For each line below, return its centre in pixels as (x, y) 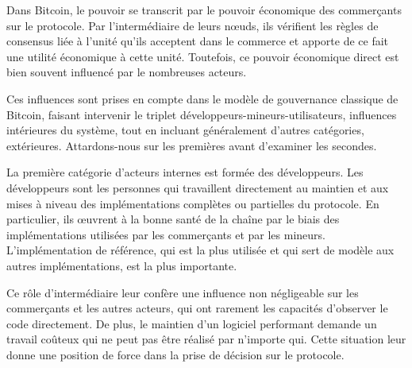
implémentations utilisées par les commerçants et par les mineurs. (166, 234)
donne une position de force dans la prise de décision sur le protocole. (175, 354)
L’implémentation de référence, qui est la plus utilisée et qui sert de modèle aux (200, 250)
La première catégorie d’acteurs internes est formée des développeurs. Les (185, 172)
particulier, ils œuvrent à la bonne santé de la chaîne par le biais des (173, 219)
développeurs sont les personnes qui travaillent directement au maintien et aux (198, 187)
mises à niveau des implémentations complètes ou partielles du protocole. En (193, 203)
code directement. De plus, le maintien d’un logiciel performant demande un (192, 323)
